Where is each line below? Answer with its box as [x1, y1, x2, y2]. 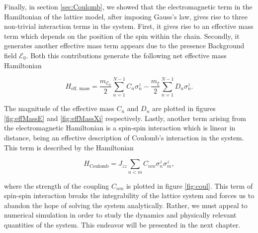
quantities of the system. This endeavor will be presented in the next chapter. [4, 220, 241, 230]
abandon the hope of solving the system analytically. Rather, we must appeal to [4, 200, 248, 210]
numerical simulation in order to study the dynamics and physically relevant [4, 210, 237, 220]
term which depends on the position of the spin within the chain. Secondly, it [4, 30, 240, 41]
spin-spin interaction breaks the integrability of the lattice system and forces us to [4, 190, 255, 201]
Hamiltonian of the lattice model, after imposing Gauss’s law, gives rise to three [4, 11, 248, 21]
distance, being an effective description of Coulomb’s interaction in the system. [4, 132, 244, 143]
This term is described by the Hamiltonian [4, 142, 134, 152]
